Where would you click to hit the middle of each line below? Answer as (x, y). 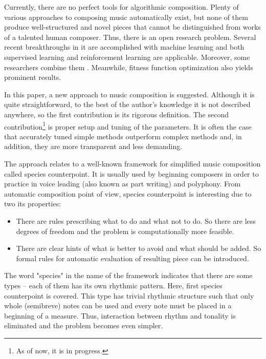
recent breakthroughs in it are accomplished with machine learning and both (124, 47)
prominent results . (33, 77)
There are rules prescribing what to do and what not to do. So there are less (136, 220)
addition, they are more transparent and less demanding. (93, 146)
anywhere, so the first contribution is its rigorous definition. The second (116, 114)
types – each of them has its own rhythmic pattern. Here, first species (113, 285)
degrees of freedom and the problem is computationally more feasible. (125, 231)
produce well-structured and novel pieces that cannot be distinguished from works (132, 27)
